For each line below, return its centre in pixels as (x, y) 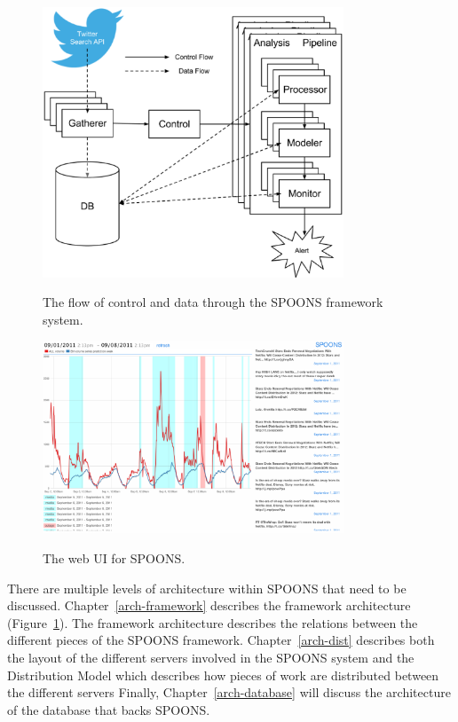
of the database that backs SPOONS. (109, 709)
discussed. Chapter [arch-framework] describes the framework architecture (209, 605)
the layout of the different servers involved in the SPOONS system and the (211, 658)
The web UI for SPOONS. (114, 558)
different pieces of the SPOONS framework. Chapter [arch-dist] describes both (221, 640)
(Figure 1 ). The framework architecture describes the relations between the (213, 622)
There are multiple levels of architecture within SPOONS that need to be (207, 588)
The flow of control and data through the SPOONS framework (213, 302)
